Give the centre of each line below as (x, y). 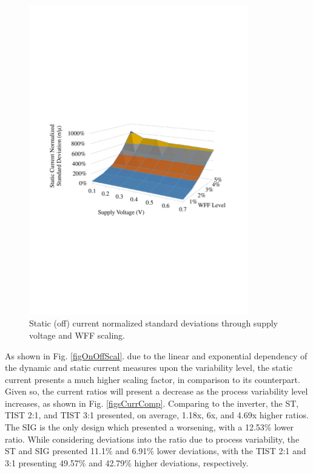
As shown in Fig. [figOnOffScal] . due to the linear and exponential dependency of (156, 355)
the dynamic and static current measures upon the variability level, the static (149, 368)
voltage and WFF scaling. (77, 335)
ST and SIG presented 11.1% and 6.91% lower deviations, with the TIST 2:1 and (156, 451)
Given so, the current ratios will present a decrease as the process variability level (156, 391)
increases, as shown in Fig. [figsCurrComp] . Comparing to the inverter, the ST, (152, 403)
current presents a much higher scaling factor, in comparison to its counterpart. (153, 379)
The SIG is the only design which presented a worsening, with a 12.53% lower (150, 427)
